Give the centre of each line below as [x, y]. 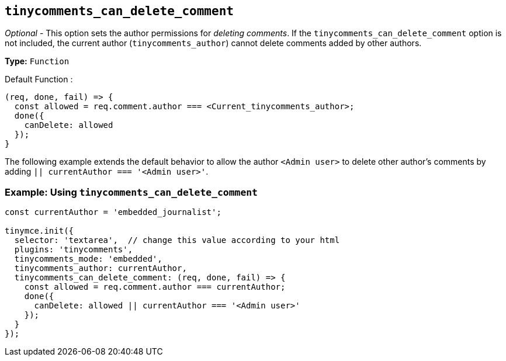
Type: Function [37, 61]
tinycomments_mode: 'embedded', [88, 259]
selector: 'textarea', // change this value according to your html [177, 240]
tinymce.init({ [39, 231]
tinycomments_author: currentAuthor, [100, 268]
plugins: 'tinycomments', [74, 250]
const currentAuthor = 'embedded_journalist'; [113, 212]
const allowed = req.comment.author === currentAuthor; [155, 287]
